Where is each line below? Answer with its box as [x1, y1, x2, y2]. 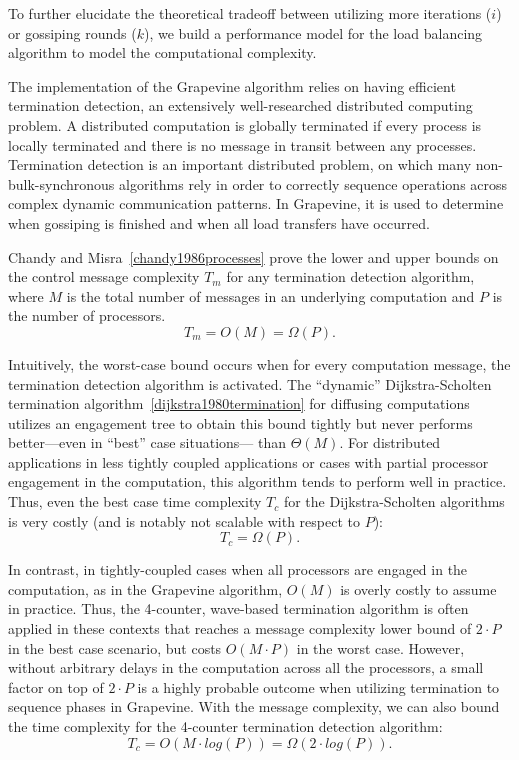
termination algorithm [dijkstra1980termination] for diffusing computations [8, 393, 470, 414]
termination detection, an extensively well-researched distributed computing [8, 95, 473, 116]
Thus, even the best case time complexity [8, 491, 262, 512]
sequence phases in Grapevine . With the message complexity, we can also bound [8, 696, 500, 717]
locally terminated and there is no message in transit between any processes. [8, 134, 477, 155]
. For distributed [339, 432, 441, 453]
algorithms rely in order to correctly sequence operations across [119, 173, 508, 194]
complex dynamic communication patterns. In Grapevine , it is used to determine [8, 193, 504, 214]
